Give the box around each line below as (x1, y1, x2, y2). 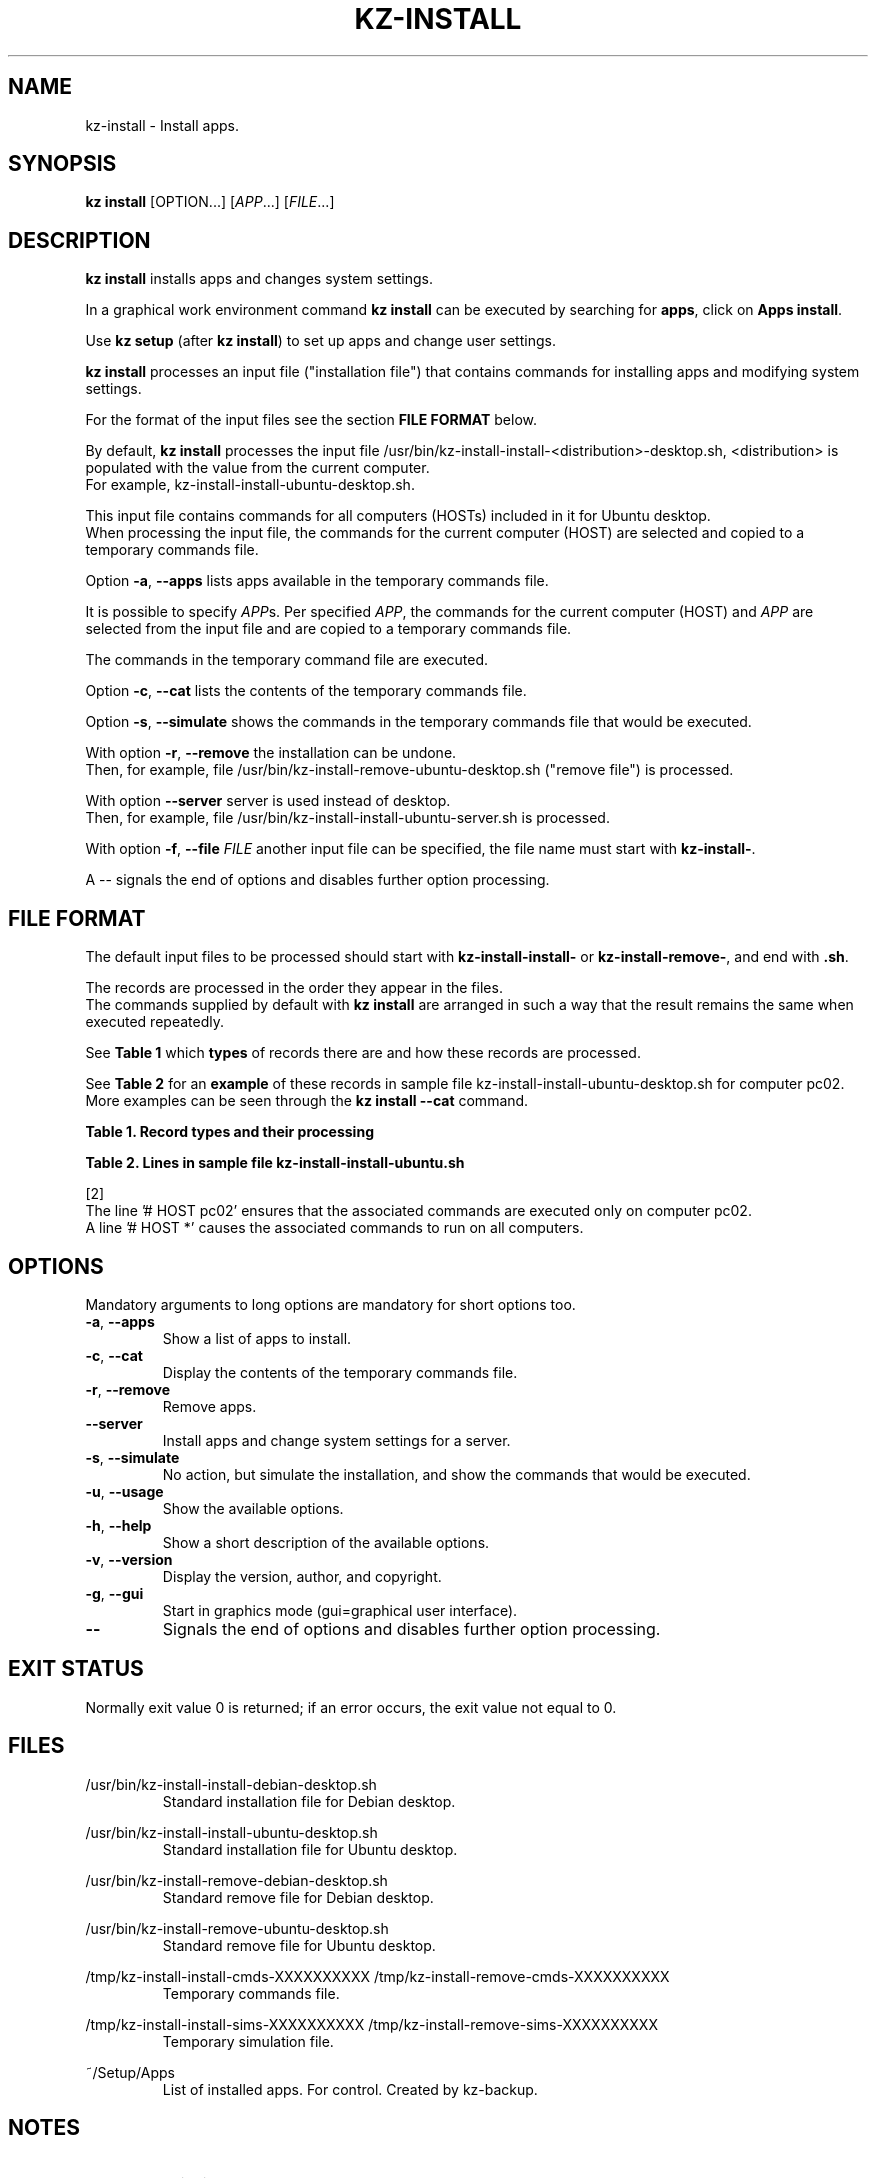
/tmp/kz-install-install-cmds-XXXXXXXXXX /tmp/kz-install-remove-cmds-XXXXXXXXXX (85, 1967, 670, 1985)
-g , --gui (85, 1584, 144, 1602)
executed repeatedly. (85, 1013, 224, 1031)
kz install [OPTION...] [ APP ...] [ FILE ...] (85, 193, 335, 211)
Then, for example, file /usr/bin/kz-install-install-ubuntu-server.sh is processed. (85, 809, 610, 827)
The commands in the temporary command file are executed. (85, 651, 489, 669)
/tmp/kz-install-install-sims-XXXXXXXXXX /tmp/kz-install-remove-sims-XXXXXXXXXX (85, 2015, 658, 2033)
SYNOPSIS (8, 151, 117, 177)
